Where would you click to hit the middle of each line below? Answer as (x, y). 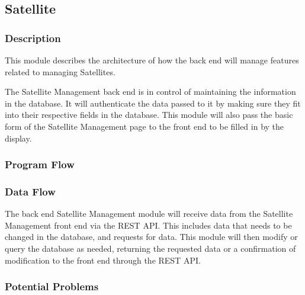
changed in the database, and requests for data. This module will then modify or (151, 237)
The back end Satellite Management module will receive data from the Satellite (149, 214)
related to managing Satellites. (60, 71)
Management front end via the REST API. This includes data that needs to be (148, 225)
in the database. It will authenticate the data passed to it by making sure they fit (153, 103)
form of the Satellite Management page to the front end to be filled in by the (145, 126)
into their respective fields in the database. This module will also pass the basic (149, 115)
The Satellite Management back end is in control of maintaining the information (150, 92)
